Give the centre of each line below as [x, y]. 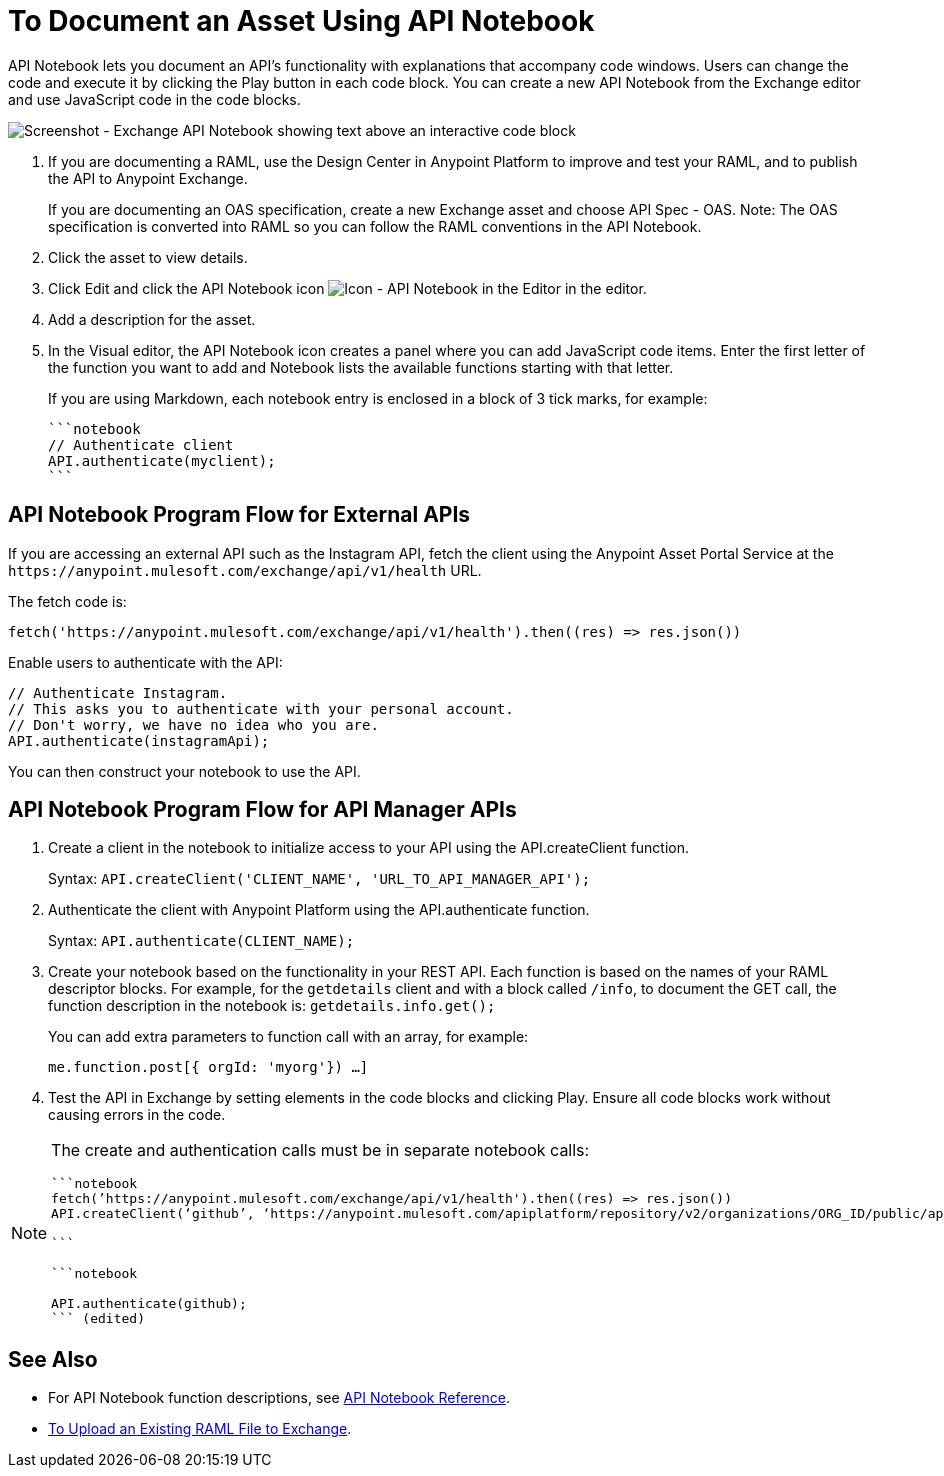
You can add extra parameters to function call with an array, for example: [288, 1037]
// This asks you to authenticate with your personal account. [261, 708]
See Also [53, 1359]
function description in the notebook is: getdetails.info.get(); [272, 1006]
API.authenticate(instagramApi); [139, 740]
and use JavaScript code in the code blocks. [154, 99]
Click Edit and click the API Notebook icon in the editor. [347, 288]
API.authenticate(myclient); [162, 460]
